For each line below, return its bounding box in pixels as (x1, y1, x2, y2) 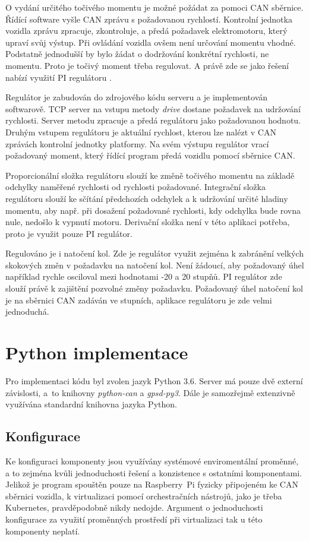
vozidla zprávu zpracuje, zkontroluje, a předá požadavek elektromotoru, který (5, 24, 288, 37)
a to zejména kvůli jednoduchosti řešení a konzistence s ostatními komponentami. (5, 466, 302, 479)
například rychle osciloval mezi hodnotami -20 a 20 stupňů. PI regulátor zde (5, 270, 282, 283)
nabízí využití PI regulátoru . (5, 71, 112, 83)
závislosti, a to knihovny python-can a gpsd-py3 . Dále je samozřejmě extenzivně (5, 386, 295, 398)
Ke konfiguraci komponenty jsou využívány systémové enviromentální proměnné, (5, 454, 299, 467)
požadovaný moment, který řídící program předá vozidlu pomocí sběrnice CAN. (5, 149, 295, 162)
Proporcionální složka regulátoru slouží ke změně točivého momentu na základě (5, 169, 295, 181)
